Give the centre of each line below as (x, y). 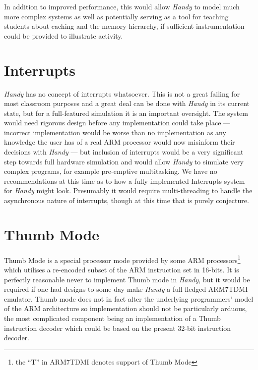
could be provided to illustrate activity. (64, 35)
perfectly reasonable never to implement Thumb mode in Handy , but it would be (127, 279)
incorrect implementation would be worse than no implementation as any (115, 132)
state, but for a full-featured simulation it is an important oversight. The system (126, 113)
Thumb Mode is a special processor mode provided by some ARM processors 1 (122, 259)
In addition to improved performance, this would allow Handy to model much (122, 6)
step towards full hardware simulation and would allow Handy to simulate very (124, 161)
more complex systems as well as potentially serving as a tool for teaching (116, 16)
